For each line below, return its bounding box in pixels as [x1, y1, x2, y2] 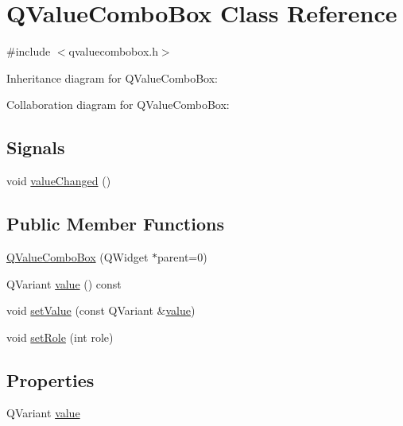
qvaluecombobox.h [68, 43, 158, 60]
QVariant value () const [6, 275, 122, 292]
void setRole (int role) [6, 328, 114, 345]
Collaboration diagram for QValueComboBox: [6, 96, 230, 113]
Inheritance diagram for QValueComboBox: [6, 69, 218, 86]
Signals [6, 135, 65, 160]
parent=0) [157, 248, 207, 265]
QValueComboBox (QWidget [6, 248, 149, 265]
